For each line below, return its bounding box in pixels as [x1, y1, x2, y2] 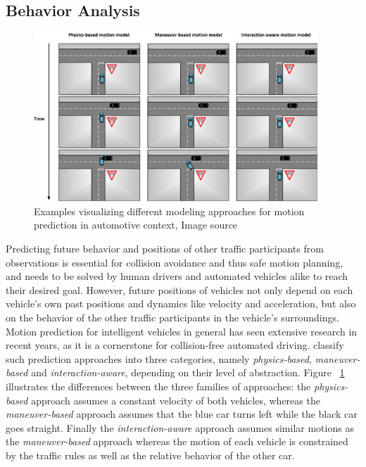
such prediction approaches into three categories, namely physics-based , [6, 351, 312, 366]
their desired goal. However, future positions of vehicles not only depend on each [6, 282, 353, 297]
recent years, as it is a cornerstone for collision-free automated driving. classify [6, 338, 344, 352]
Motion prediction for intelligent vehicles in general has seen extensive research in [6, 324, 358, 338]
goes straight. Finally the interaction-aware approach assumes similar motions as [6, 420, 354, 435]
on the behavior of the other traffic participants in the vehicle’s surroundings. [6, 309, 339, 324]
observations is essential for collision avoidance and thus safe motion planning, [6, 255, 343, 269]
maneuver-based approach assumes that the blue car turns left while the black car [6, 407, 358, 421]
